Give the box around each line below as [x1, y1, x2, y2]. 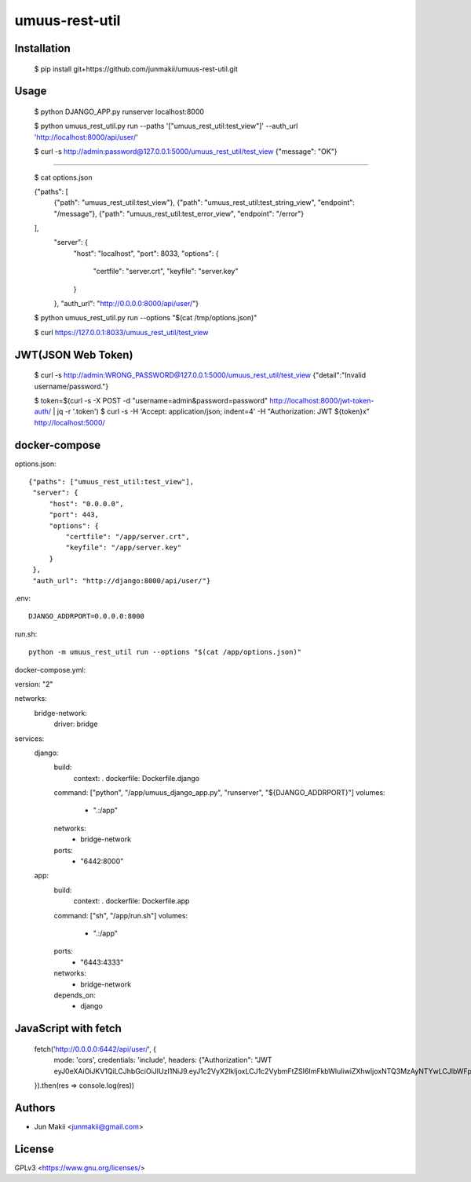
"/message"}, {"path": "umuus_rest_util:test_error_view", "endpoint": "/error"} [53, 209, 305, 218]
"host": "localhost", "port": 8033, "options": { [73, 248, 219, 258]
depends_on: [53, 990, 96, 1000]
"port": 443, [49, 510, 100, 520]
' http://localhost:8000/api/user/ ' [34, 132, 139, 141]
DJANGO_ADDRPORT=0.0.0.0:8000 [28, 612, 145, 621]
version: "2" [14, 679, 54, 688]
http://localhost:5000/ [34, 418, 105, 427]
